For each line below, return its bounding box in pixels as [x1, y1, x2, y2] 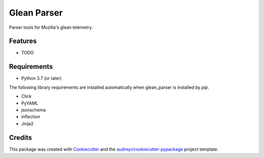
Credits [9, 133, 32, 141]
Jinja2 [21, 120, 34, 126]
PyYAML [21, 100, 39, 106]
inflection [21, 114, 41, 119]
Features [9, 37, 37, 45]
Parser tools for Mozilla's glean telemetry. [9, 24, 93, 30]
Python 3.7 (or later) [21, 76, 62, 81]
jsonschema [21, 107, 46, 113]
